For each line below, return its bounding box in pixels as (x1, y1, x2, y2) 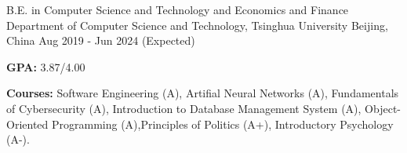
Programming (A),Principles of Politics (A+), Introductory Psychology (51, 115, 394, 132)
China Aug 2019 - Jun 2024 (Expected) (6, 32, 195, 49)
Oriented (6, 115, 49, 132)
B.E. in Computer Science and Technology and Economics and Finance (6, 2, 349, 17)
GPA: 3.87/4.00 (6, 58, 85, 75)
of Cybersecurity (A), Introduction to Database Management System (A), (6, 100, 362, 116)
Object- (365, 100, 401, 116)
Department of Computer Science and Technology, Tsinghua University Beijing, (6, 16, 388, 33)
